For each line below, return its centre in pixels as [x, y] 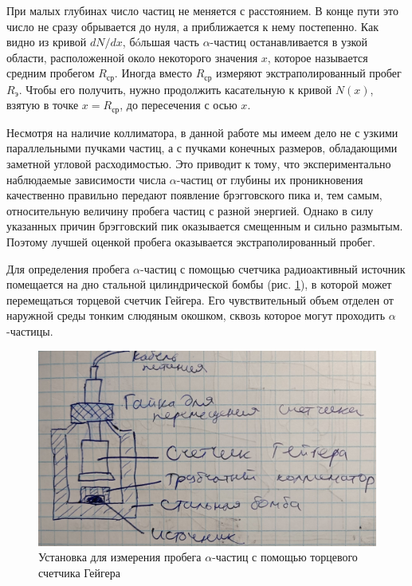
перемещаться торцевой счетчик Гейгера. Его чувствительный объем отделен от [200, 299]
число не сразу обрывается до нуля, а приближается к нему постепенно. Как [193, 26]
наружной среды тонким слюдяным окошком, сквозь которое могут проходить [196, 315]
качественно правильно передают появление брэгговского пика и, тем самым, [194, 195]
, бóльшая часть [161, 42]
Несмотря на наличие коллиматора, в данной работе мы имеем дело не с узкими [202, 132]
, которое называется [318, 57]
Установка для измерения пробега [120, 557]
